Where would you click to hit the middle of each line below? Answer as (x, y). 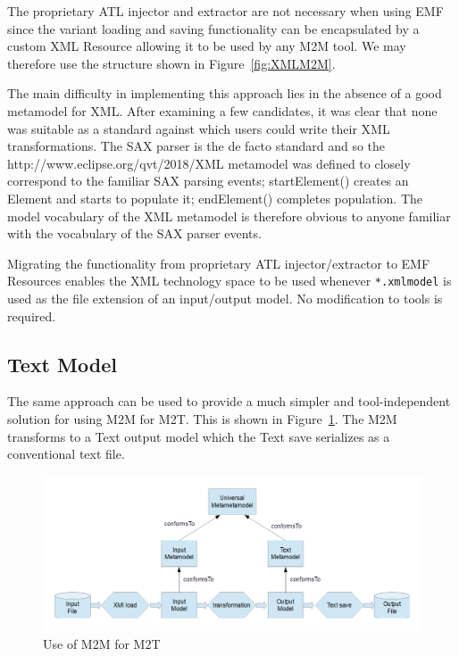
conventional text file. (66, 454)
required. (32, 316)
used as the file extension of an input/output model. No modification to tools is (225, 298)
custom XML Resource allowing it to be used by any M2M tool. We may (207, 46)
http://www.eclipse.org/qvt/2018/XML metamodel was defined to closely (209, 163)
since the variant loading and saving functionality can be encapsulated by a (213, 28)
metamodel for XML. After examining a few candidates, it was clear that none (222, 110)
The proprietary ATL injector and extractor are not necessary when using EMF (225, 11)
